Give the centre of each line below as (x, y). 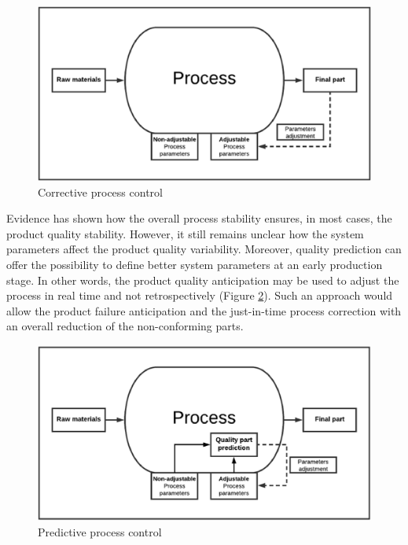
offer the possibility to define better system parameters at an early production (195, 264)
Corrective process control (100, 191)
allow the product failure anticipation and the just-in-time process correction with (204, 310)
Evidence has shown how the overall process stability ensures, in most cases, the (199, 218)
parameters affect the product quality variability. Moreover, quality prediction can (204, 249)
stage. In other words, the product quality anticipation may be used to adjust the (203, 280)
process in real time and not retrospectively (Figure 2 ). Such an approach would (200, 295)
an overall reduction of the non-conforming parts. (125, 326)
